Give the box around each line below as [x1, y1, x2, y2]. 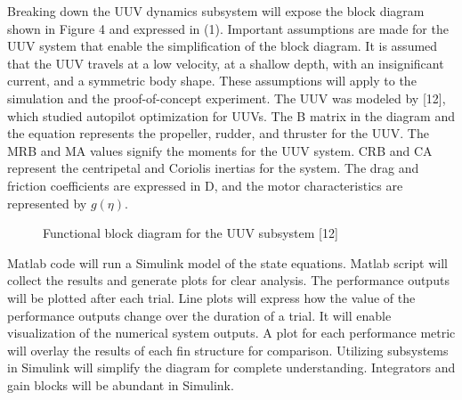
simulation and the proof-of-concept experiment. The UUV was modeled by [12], [7, 88, 446, 107]
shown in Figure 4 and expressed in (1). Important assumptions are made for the [7, 19, 449, 37]
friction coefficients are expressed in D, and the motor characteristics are [7, 176, 403, 194]
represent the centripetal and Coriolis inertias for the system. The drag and [7, 159, 419, 177]
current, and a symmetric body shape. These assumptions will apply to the [7, 71, 417, 90]
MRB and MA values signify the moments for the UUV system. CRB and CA [7, 141, 433, 159]
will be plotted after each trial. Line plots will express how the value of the [7, 288, 416, 306]
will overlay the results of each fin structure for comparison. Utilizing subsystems [7, 340, 449, 359]
